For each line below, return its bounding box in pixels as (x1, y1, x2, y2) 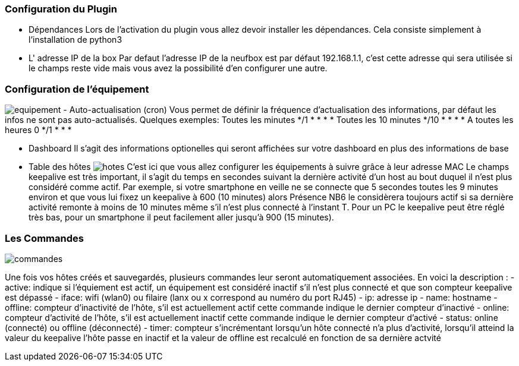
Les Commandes (5, 232, 84, 244)
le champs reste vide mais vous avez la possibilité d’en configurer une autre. (29, 63, 328, 74)
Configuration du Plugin (5, 3, 117, 15)
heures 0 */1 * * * (5, 125, 72, 135)
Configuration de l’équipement (5, 83, 149, 95)
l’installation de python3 (29, 34, 122, 45)
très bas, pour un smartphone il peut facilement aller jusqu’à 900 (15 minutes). (29, 212, 334, 223)
